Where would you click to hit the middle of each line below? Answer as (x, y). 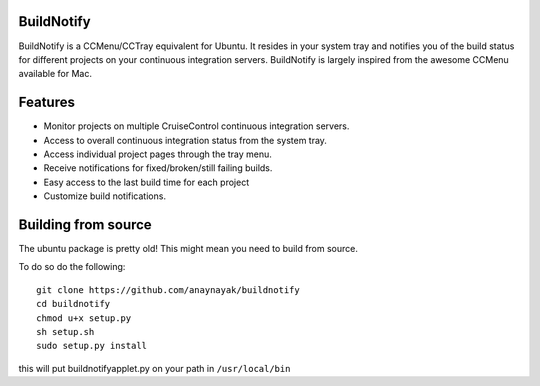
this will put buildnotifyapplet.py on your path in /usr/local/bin (154, 368)
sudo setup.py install (92, 346)
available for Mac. (55, 74)
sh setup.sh (65, 332)
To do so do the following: (72, 267)
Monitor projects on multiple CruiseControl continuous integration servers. (196, 126)
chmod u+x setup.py (84, 318)
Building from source (85, 224)
